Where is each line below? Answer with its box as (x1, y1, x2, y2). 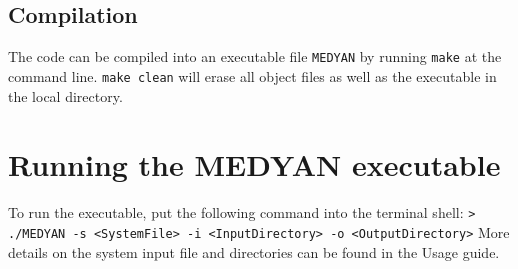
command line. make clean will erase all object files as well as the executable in (8, 65, 497, 86)
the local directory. (8, 85, 123, 106)
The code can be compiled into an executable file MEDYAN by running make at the (8, 46, 502, 67)
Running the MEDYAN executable (8, 144, 501, 185)
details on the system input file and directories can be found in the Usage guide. (8, 241, 500, 262)
